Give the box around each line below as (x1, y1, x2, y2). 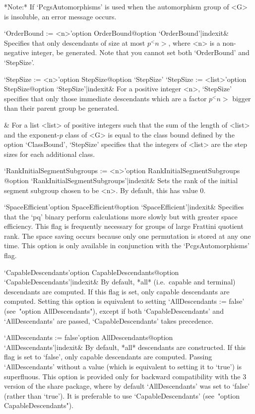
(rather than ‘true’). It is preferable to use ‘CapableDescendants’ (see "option (4, 390, 240, 401)
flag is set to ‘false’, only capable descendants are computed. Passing (4, 351, 212, 362)
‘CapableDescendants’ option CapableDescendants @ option (4, 267, 179, 277)
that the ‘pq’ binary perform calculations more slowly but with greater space (4, 211, 238, 221)
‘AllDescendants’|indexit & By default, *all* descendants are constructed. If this (4, 342, 246, 352)
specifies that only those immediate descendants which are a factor (4, 93, 207, 103)
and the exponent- (4, 129, 60, 139)
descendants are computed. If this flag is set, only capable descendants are (4, 286, 230, 296)
